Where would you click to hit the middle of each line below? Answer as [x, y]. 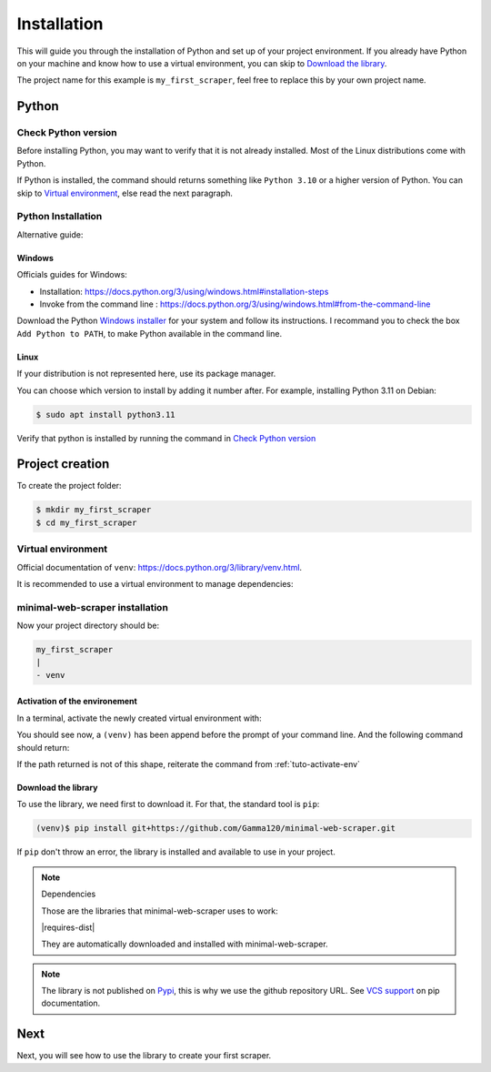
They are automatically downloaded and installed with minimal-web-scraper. [185, 944]
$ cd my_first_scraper [86, 522]
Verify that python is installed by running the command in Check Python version [166, 438]
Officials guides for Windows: [72, 275]
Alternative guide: [50, 234]
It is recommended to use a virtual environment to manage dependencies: [155, 583]
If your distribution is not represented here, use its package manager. [146, 374]
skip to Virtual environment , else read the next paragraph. [125, 193]
